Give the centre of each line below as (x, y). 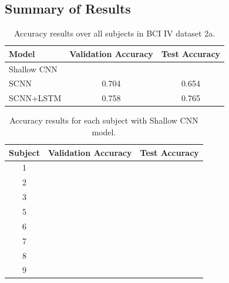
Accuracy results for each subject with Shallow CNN (104, 120)
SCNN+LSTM (35, 98)
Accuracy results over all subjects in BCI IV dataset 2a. (115, 33)
